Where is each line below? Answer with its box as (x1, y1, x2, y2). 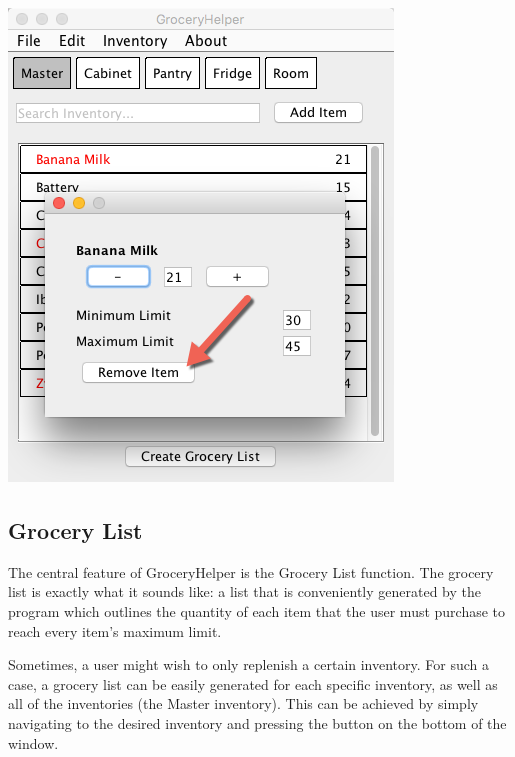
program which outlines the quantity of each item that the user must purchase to (8, 600, 506, 621)
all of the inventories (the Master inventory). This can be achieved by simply (8, 693, 479, 714)
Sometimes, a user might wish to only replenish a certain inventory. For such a (8, 654, 490, 675)
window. (8, 732, 59, 753)
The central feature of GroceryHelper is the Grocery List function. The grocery (8, 561, 494, 582)
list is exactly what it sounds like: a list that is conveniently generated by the (8, 581, 481, 602)
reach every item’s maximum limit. (8, 620, 222, 641)
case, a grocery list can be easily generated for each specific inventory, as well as (8, 673, 498, 694)
